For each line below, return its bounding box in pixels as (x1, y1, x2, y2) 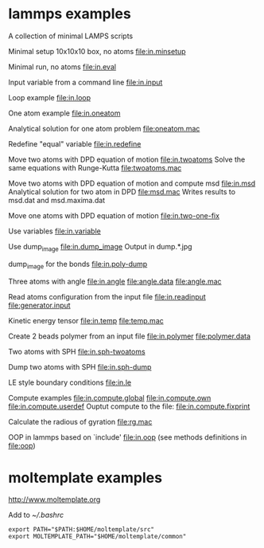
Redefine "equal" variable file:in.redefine (8, 139, 142, 148)
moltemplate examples (8, 468, 163, 487)
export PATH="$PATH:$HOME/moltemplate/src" (8, 526, 155, 534)
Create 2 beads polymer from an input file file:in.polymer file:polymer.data (8, 331, 251, 341)
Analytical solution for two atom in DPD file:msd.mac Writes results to (8, 186, 236, 196)
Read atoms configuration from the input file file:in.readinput (8, 292, 207, 301)
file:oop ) (8, 440, 36, 450)
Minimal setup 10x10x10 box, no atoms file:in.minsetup (8, 46, 186, 56)
